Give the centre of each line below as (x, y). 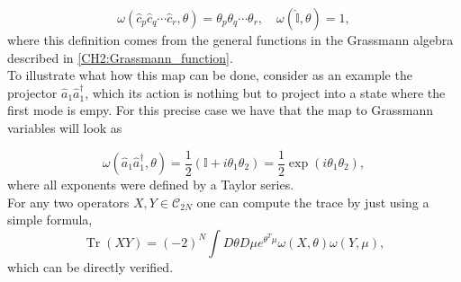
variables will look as (65, 127)
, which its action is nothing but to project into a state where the (265, 92)
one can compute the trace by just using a (313, 202)
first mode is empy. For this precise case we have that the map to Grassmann (221, 110)
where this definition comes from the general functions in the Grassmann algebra (230, 40)
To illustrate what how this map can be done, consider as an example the (210, 75)
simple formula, (50, 220)
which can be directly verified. (90, 266)
